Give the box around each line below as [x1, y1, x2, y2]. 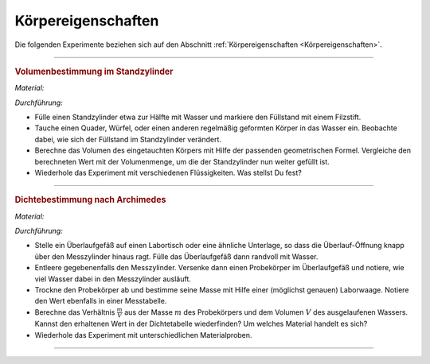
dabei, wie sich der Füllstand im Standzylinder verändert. [34, 134, 222, 144]
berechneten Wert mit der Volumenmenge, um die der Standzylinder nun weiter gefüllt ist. [34, 157, 330, 166]
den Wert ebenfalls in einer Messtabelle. [34, 296, 167, 306]
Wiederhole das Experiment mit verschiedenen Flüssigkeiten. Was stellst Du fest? [34, 168, 302, 177]
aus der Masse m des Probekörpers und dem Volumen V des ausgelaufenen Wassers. [124, 307, 408, 317]
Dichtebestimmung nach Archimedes [14, 195, 166, 206]
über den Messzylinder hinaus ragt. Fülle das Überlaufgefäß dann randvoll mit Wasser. [34, 251, 319, 261]
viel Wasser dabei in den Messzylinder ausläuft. [34, 274, 191, 284]
